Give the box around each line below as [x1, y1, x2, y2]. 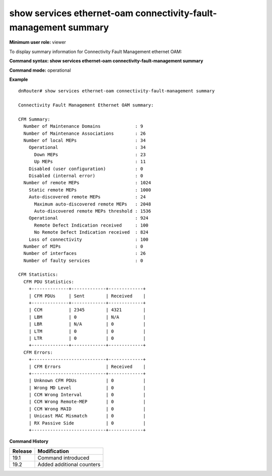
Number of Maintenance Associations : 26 [23, 130, 146, 136]
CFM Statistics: [18, 272, 58, 278]
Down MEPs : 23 [34, 151, 146, 157]
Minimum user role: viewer [9, 39, 66, 45]
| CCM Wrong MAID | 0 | [28, 406, 146, 411]
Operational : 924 [28, 215, 149, 221]
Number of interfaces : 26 [23, 250, 146, 256]
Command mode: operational [9, 67, 71, 73]
